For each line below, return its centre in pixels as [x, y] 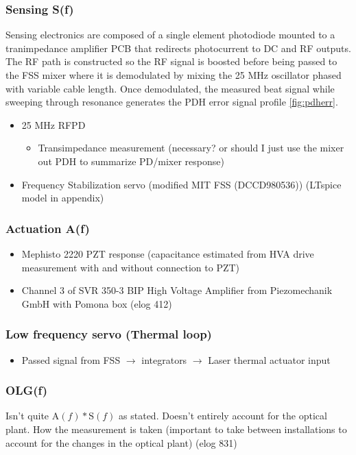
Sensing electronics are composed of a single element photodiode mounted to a [170, 35]
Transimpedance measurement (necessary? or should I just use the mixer [191, 148]
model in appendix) [63, 198]
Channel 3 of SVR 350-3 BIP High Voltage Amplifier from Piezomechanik [177, 290]
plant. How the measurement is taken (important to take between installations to [176, 429]
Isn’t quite [27, 416]
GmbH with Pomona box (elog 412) [97, 303]
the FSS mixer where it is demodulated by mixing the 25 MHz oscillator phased [174, 75]
